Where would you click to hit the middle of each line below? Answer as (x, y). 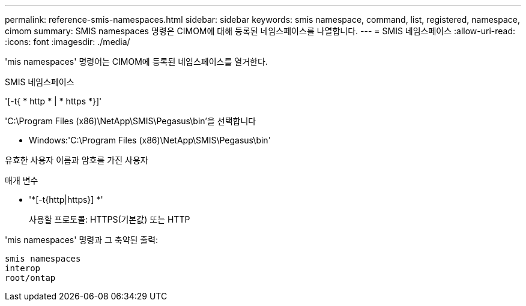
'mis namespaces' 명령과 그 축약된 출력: (82, 240)
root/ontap (30, 278)
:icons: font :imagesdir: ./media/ (68, 42)
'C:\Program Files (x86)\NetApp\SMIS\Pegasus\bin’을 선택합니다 (131, 121)
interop (23, 268)
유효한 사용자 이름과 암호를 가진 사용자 (77, 160)
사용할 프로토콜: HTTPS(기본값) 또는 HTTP (110, 219)
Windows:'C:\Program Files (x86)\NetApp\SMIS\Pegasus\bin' (150, 140)
